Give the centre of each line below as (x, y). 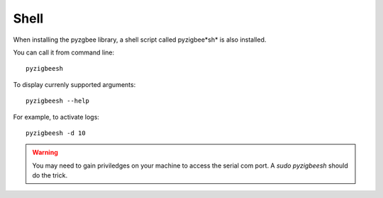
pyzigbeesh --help (58, 101)
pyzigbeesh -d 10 (56, 133)
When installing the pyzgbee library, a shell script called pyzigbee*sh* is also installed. (140, 40)
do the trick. (50, 175)
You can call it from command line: (64, 52)
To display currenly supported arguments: (74, 84)
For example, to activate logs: (56, 117)
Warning (45, 153)
